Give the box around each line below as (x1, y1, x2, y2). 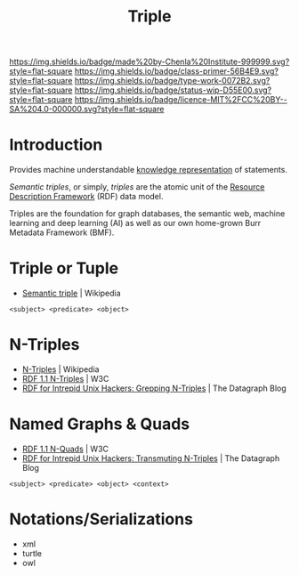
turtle (21, 547, 43, 558)
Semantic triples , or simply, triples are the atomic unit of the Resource (9, 182, 265, 192)
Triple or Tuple (9, 258, 118, 279)
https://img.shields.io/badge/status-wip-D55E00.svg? (74, 85, 272, 95)
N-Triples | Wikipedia (21, 364, 100, 375)
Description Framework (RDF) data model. (9, 191, 164, 202)
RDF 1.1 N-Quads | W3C (21, 443, 109, 454)
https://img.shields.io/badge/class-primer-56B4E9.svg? (74, 66, 279, 77)
